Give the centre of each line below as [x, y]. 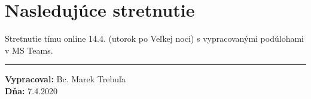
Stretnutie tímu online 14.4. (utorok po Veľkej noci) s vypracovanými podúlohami [154, 38]
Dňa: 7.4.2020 [31, 90]
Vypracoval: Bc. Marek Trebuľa [65, 79]
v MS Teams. [29, 50]
